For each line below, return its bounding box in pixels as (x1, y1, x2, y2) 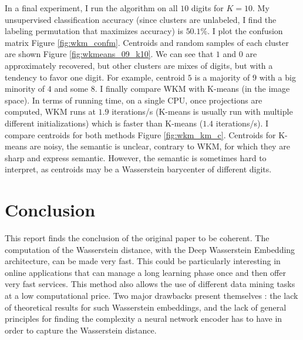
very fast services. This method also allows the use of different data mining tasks (5, 278, 295, 290)
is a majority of (194, 71, 250, 83)
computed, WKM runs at (5, 105, 96, 118)
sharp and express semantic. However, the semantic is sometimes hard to (5, 151, 267, 164)
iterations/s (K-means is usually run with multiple (112, 105, 293, 118)
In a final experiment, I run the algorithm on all (5, 2, 178, 14)
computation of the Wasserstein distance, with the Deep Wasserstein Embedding (5, 243, 295, 255)
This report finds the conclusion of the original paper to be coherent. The (5, 232, 270, 244)
